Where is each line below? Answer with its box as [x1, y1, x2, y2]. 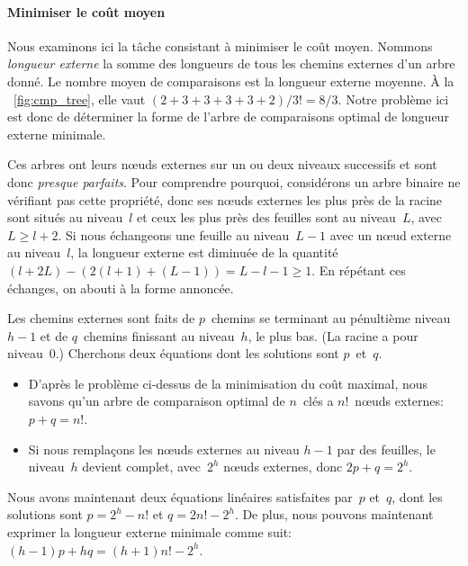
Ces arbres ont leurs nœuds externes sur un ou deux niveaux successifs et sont [7, 155, 437, 174]
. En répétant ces [311, 260, 406, 279]
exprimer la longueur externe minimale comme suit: [7, 523, 292, 542]
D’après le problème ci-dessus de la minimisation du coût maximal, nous [28, 373, 428, 392]
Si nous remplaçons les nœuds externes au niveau [28, 439, 300, 458]
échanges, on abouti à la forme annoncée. [7, 278, 234, 297]
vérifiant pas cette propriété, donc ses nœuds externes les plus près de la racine [7, 190, 443, 209]
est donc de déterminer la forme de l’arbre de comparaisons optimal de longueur [7, 107, 449, 126]
